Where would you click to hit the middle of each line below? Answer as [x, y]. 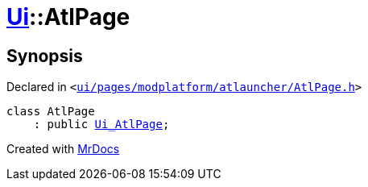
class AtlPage [51, 112]
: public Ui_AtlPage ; [101, 125]
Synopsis [45, 56]
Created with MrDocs [63, 149]
